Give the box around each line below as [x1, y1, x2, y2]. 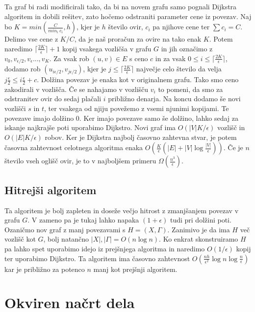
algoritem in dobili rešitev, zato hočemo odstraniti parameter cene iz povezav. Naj [4, 11, 252, 21]
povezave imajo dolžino [4, 112, 74, 123]
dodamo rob [4, 64, 41, 74]
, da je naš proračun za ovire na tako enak [74, 34, 202, 44]
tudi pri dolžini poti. [170, 215, 231, 225]
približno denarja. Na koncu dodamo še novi [108, 93, 241, 104]
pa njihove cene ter [153, 22, 210, 32]
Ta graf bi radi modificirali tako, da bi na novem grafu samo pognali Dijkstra [4, 1, 237, 11]
